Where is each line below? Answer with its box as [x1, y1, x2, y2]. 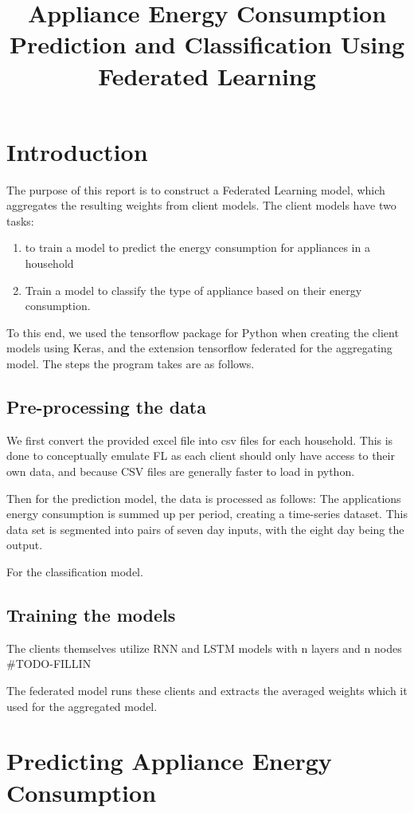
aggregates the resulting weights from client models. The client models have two [6, 197, 396, 214]
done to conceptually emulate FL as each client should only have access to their [6, 447, 395, 464]
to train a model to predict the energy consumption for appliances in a [25, 239, 370, 256]
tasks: [6, 212, 34, 229]
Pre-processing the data [6, 395, 206, 419]
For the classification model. [6, 563, 143, 579]
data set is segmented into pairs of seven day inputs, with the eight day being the [6, 520, 404, 537]
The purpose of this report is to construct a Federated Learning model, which [6, 181, 385, 198]
